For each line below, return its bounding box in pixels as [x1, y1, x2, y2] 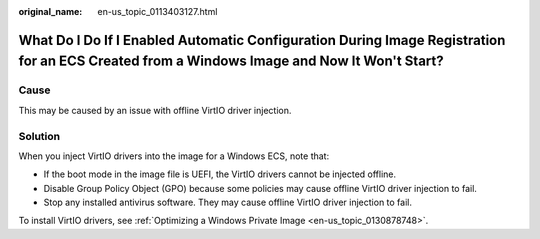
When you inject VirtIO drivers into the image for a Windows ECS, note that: [18, 150, 330, 162]
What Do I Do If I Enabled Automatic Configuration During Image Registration [18, 31, 506, 49]
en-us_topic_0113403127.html [97, 6, 218, 17]
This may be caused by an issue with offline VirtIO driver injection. [18, 104, 292, 116]
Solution [18, 129, 61, 143]
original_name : [18, 6, 83, 17]
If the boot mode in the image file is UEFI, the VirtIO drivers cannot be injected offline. [43, 168, 397, 180]
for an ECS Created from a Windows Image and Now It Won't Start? [18, 53, 444, 70]
